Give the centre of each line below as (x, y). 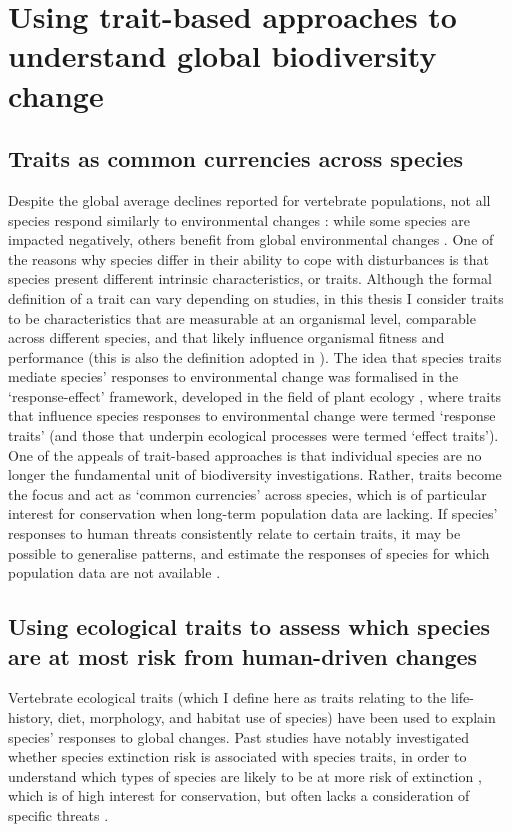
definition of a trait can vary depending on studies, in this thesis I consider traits (256, 297)
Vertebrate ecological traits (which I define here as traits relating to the (227, 697)
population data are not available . (114, 572)
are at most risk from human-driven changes (243, 655)
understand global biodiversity (222, 55)
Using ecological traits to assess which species (249, 626)
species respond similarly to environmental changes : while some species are (239, 219)
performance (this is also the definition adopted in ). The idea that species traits (255, 356)
